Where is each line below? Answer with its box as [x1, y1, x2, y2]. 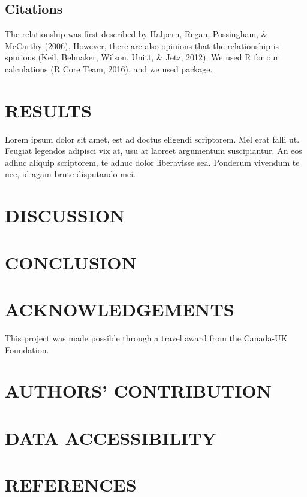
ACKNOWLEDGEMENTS [5, 297, 234, 322]
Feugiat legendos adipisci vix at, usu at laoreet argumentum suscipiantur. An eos [5, 144, 302, 157]
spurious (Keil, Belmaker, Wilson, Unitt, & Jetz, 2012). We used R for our [5, 51, 279, 63]
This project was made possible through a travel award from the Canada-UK [5, 331, 288, 344]
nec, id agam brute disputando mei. [5, 168, 136, 180]
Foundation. [5, 343, 49, 356]
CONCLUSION [5, 250, 137, 274]
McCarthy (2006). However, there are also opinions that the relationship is [5, 39, 279, 51]
